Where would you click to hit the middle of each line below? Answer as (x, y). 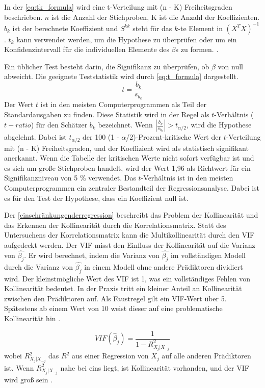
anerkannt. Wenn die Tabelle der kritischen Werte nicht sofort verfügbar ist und (129, 158)
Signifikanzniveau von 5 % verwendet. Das (70, 178)
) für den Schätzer (59, 125)
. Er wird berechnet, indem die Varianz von (92, 255)
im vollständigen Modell (208, 255)
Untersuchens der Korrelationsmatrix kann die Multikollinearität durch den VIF (129, 235)
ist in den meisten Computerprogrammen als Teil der (123, 104)
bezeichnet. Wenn (125, 125)
